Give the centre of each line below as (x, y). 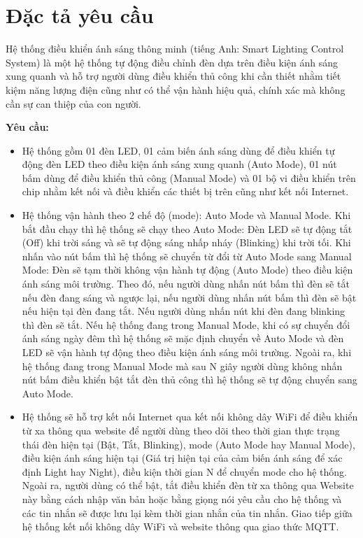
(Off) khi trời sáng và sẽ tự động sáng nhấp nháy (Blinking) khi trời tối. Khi (186, 242)
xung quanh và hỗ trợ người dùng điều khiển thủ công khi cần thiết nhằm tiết (173, 76)
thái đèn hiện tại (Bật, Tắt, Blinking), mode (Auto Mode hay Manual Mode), (188, 444)
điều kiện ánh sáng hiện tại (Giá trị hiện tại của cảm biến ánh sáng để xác (182, 458)
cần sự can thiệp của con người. (73, 103)
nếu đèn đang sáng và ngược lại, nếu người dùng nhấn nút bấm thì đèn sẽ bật (189, 297)
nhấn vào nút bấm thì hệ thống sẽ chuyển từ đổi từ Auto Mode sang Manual (187, 256)
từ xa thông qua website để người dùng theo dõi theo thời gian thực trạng (181, 430)
